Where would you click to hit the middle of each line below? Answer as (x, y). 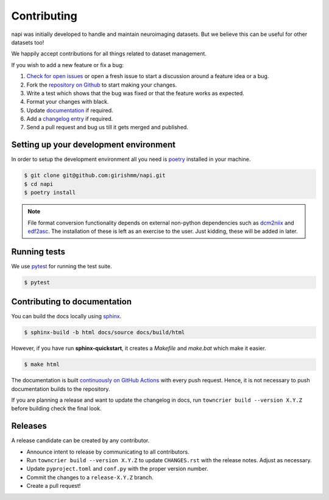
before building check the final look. (56, 409)
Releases (29, 426)
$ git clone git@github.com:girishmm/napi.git (95, 176)
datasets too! (28, 42)
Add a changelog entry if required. (70, 119)
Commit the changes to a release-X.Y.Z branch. (90, 477)
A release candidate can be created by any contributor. (80, 441)
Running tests (38, 252)
